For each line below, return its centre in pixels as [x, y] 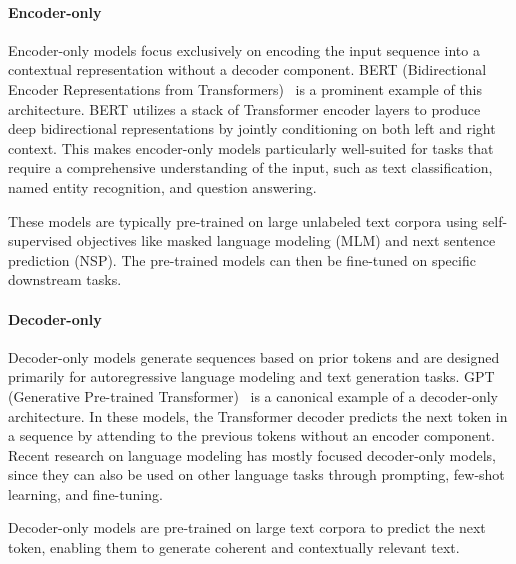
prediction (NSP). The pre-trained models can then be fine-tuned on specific [242, 259]
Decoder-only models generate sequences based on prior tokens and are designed [254, 356]
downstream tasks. [65, 279]
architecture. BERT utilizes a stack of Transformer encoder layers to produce [244, 108]
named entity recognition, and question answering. [162, 186]
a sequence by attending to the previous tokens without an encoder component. [251, 435]
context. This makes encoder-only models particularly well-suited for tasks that [251, 147]
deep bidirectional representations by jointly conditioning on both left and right [252, 128]
